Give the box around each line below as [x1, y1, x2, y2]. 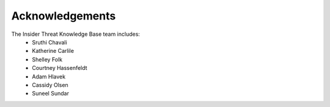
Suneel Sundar [32, 90, 70, 97]
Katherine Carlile [32, 47, 75, 55]
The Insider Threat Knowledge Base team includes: [11, 30, 141, 38]
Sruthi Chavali [32, 38, 67, 46]
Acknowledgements [11, 9, 116, 22]
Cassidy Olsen [32, 81, 68, 88]
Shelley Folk [32, 55, 63, 63]
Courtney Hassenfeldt [32, 64, 88, 72]
